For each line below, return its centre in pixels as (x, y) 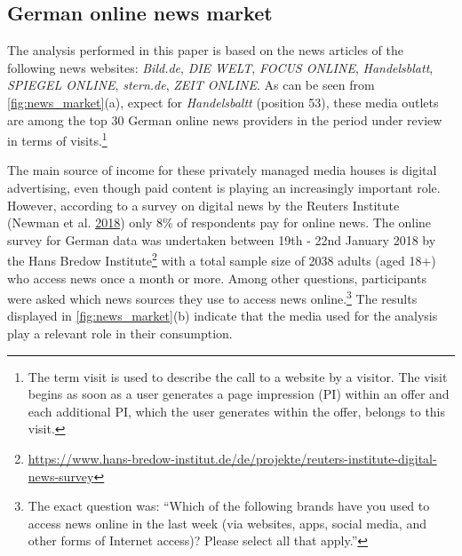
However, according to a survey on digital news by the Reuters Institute (203, 205)
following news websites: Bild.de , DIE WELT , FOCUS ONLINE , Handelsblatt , (220, 67)
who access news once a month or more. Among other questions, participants (217, 278)
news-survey (61, 476)
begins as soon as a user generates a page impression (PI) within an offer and (239, 394)
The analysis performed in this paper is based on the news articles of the (205, 50)
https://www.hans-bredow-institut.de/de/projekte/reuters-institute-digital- (232, 459)
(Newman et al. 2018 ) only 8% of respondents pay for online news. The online (219, 222)
